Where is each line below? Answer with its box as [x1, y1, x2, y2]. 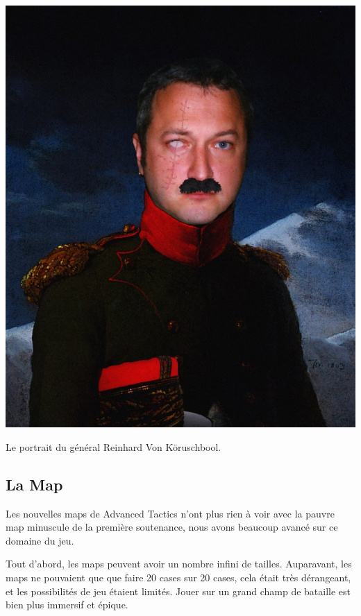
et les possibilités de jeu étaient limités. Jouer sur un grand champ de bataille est [6, 583, 351, 598]
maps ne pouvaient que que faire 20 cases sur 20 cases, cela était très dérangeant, [6, 570, 351, 584]
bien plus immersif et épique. [6, 597, 128, 612]
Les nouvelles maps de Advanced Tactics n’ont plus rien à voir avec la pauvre [6, 506, 335, 520]
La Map [6, 473, 63, 495]
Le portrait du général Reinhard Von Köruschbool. [6, 439, 221, 454]
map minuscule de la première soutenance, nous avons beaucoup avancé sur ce [6, 520, 338, 534]
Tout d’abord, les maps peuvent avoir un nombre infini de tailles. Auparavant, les [6, 556, 352, 571]
